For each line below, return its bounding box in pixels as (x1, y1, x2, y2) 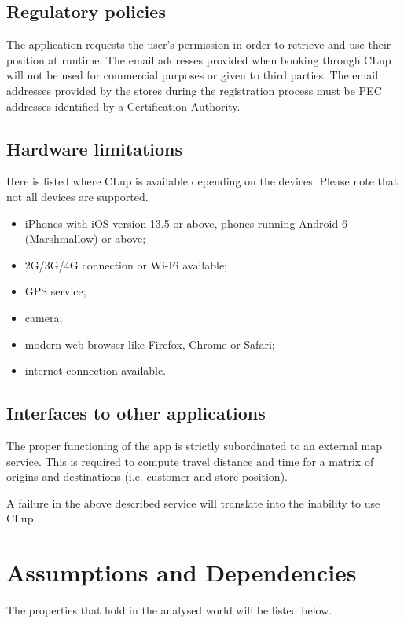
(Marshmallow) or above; (24, 230, 146, 247)
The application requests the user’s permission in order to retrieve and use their (6, 36, 391, 53)
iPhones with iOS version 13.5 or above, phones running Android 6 (24, 214, 347, 231)
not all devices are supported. (6, 188, 149, 204)
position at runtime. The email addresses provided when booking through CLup (6, 51, 391, 68)
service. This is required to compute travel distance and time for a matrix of (6, 453, 374, 469)
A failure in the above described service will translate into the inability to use (6, 494, 380, 511)
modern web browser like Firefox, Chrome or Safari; (24, 335, 275, 352)
